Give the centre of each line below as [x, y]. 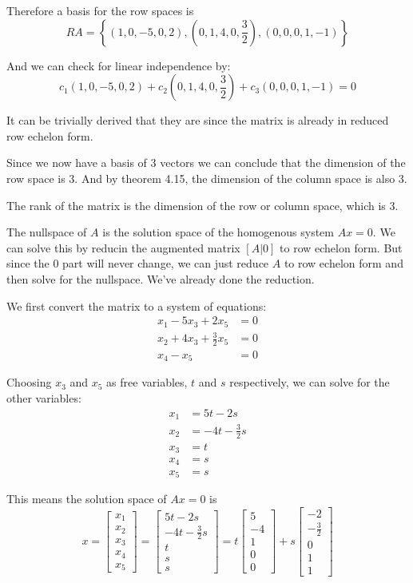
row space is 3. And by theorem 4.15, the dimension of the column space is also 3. [207, 178]
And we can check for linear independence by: [119, 65]
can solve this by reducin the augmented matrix [123, 247]
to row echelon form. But [341, 247]
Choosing [29, 382]
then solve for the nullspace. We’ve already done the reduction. [161, 278]
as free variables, [147, 382]
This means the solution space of [87, 498]
